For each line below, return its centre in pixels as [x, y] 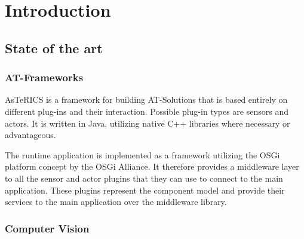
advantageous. [30, 135]
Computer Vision [47, 228]
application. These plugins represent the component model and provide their [145, 190]
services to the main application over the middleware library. [116, 202]
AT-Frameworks [44, 77]
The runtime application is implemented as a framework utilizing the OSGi [142, 154]
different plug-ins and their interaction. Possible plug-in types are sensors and [147, 111]
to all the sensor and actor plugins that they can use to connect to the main [144, 178]
